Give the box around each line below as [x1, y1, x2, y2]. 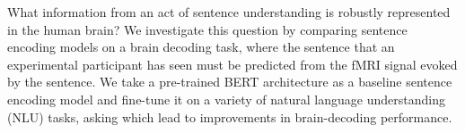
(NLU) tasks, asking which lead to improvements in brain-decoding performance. [7, 107, 452, 126]
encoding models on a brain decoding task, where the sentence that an [7, 37, 395, 56]
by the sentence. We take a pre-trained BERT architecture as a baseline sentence [7, 72, 452, 91]
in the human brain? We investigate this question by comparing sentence [7, 20, 408, 38]
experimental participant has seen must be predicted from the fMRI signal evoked [7, 54, 458, 73]
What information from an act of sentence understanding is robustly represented [7, 3, 451, 21]
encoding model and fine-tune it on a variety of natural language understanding [7, 89, 445, 108]
